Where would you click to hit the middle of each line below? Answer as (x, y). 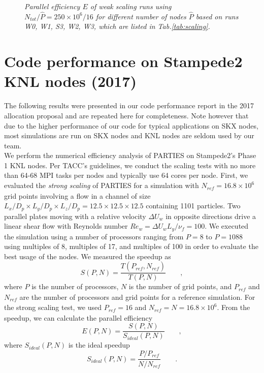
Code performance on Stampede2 (123, 61)
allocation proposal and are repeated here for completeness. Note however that (126, 115)
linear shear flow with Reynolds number (66, 226)
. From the (234, 307)
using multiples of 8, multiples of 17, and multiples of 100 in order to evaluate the (131, 246)
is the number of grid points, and (180, 286)
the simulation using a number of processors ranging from (94, 236)
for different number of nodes (141, 16)
